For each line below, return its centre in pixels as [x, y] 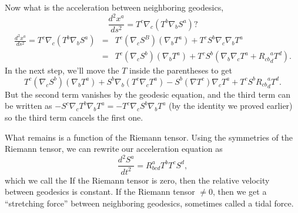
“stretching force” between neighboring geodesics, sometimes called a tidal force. [149, 203]
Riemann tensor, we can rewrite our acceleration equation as [114, 149]
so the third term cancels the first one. [74, 117]
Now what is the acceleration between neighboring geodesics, [114, 7]
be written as [29, 106]
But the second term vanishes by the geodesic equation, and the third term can [148, 94]
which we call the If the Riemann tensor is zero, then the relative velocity [137, 180]
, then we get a [240, 192]
